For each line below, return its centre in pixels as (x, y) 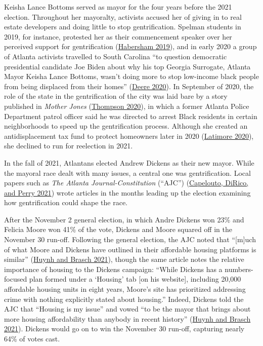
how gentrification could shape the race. (66, 202)
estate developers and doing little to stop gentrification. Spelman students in (123, 27)
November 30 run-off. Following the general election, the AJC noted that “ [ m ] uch (130, 239)
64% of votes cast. (32, 338)
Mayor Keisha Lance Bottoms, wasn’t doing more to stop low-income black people (131, 76)
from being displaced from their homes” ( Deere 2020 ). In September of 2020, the (129, 86)
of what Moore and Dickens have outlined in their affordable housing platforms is (130, 249)
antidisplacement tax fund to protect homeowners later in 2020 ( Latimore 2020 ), (129, 136)
